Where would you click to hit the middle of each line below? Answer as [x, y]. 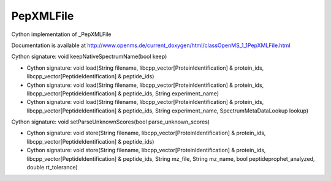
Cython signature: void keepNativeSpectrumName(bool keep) [89, 57]
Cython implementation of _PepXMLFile [61, 34]
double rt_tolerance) [52, 168]
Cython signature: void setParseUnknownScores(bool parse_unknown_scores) [111, 122]
